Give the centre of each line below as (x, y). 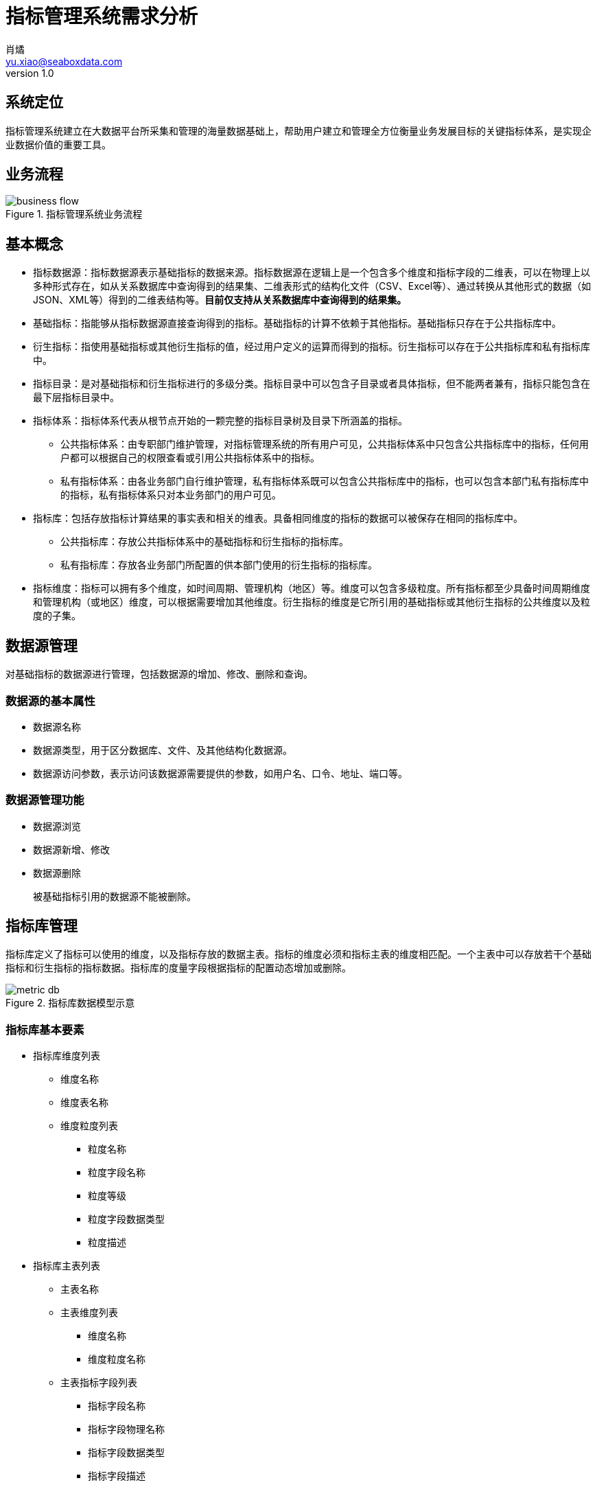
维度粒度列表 (89, 1126)
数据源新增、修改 (71, 849)
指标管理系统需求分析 (102, 16)
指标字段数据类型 (126, 1453)
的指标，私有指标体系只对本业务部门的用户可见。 (171, 495)
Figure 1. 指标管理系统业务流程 (74, 214)
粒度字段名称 (117, 1173)
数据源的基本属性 (50, 701)
